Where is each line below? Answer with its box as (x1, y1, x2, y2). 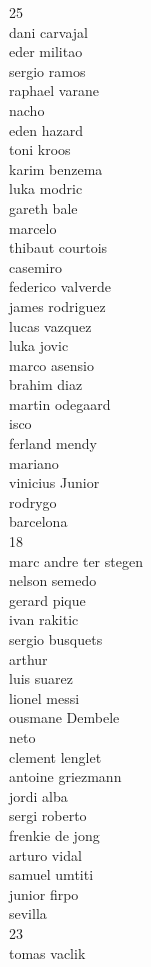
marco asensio (9, 354, 94, 375)
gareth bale (9, 197, 78, 218)
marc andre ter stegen (9, 550, 143, 571)
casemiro (9, 256, 62, 277)
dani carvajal (9, 21, 89, 42)
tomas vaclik (9, 942, 86, 963)
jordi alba (9, 785, 68, 806)
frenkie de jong (9, 824, 100, 845)
